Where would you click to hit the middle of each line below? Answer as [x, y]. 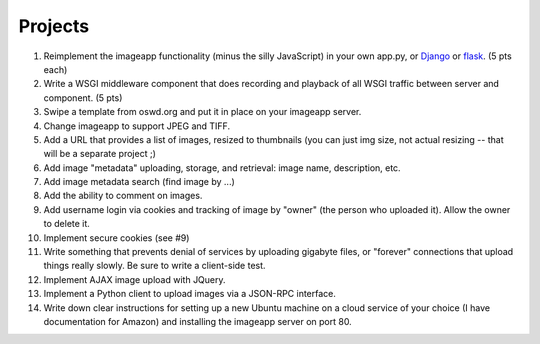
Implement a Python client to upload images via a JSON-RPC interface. [190, 294]
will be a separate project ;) [100, 154]
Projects [54, 26]
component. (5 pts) [83, 97]
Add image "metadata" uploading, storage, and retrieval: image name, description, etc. [222, 167]
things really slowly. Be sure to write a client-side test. [154, 266]
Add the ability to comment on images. [123, 196]
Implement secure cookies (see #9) [116, 237]
